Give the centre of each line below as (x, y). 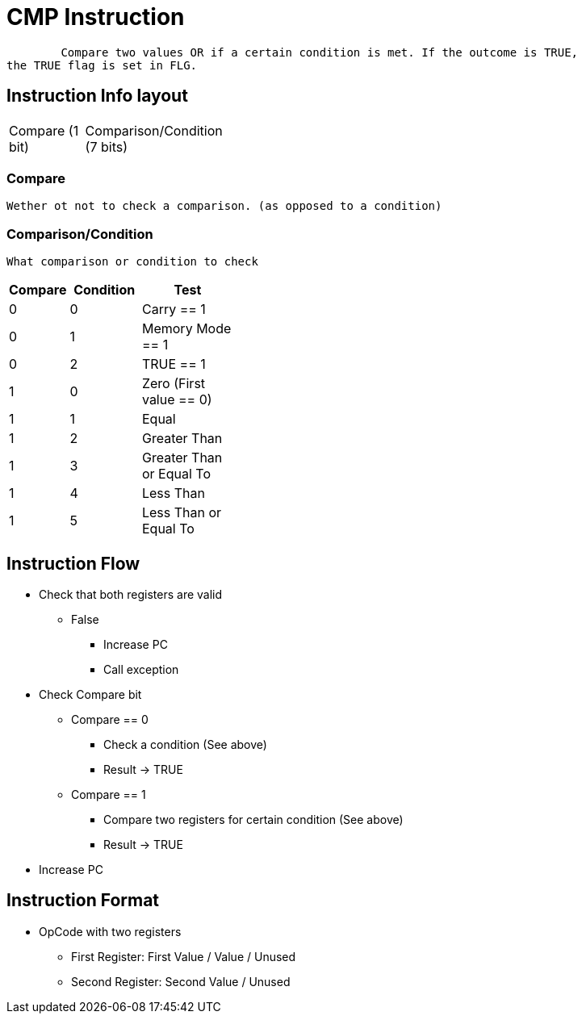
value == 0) (177, 400)
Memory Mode (186, 329)
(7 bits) (107, 146)
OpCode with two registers (110, 931)
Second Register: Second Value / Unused (181, 981)
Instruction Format (83, 901)
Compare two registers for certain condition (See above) (253, 819)
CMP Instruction (96, 17)
